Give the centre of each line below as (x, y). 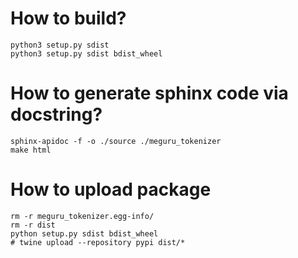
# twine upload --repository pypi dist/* (98, 242)
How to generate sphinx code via (149, 93)
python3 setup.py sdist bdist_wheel (86, 53)
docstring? (56, 114)
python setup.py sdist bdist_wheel (84, 233)
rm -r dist (33, 225)
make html (31, 150)
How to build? (68, 18)
